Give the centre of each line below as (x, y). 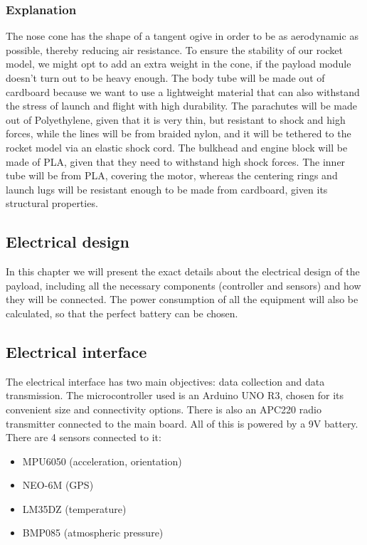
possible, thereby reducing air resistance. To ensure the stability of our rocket (175, 49)
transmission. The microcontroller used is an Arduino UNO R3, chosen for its (175, 395)
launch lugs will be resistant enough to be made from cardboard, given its (167, 189)
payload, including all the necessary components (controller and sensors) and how (183, 285)
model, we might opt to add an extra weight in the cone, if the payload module (179, 64)
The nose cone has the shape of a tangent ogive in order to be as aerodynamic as (182, 36)
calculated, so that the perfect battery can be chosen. (122, 313)
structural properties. (52, 203)
